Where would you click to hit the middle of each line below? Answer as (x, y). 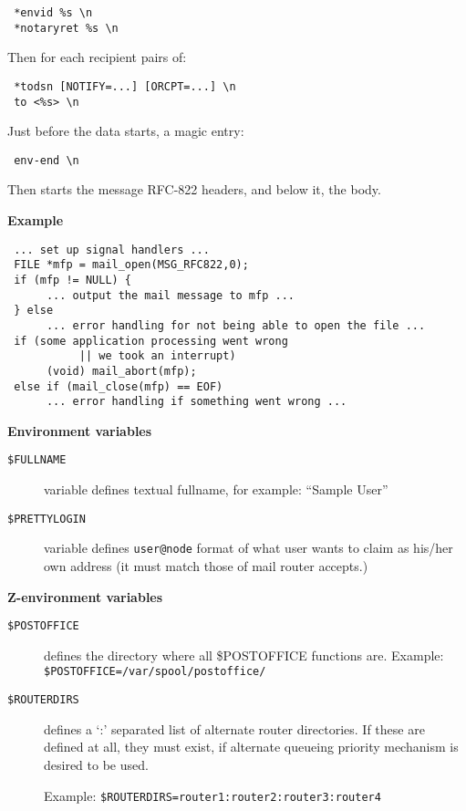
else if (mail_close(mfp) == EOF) (119, 386)
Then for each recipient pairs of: (97, 57)
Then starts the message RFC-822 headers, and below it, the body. (194, 189)
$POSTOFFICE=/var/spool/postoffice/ (155, 672)
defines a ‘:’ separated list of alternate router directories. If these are (234, 728)
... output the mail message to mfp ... (170, 295)
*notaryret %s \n (66, 28)
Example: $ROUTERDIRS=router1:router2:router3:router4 (212, 795)
